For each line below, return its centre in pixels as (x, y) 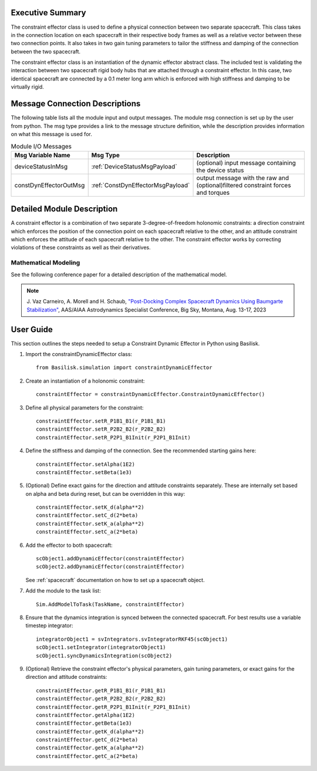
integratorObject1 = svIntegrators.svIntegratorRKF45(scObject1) (132, 639)
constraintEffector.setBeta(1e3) (84, 472)
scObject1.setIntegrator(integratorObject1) (101, 647)
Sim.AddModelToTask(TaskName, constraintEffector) (110, 604)
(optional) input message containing (246, 163)
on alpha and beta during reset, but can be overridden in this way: (105, 493)
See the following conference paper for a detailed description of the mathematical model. (119, 274)
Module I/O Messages (41, 146)
